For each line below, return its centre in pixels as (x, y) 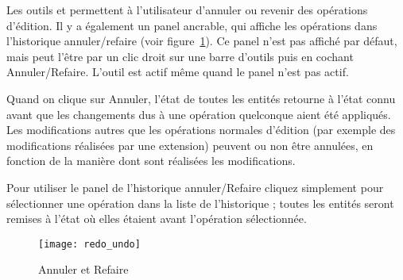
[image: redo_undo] (89, 244)
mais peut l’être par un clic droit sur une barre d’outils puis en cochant (180, 56)
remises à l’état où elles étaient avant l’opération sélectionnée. (157, 219)
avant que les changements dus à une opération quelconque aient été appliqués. (199, 114)
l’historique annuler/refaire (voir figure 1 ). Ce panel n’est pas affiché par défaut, (202, 41)
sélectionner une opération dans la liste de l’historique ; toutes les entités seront (200, 203)
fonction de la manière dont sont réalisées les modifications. (151, 161)
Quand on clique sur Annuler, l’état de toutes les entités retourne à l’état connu (201, 98)
